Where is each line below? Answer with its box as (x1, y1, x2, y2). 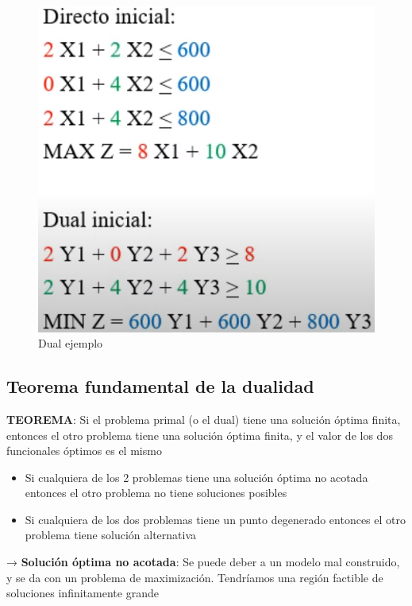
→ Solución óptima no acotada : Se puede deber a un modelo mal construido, (6, 554, 400, 570)
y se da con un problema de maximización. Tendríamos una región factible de (6, 569, 383, 585)
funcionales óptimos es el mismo (6, 442, 162, 459)
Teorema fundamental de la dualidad (6, 374, 314, 398)
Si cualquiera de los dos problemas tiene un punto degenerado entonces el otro (25, 511, 406, 527)
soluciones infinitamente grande (6, 585, 159, 601)
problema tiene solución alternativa (25, 526, 197, 543)
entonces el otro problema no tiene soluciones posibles (25, 484, 287, 501)
